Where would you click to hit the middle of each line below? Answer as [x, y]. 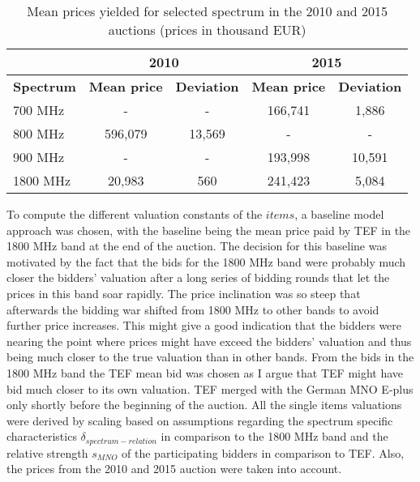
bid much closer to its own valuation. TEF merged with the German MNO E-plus [210, 388]
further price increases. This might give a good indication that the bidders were [204, 325]
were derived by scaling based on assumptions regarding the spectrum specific [200, 420]
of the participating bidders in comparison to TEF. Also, [263, 452]
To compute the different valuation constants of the [135, 214]
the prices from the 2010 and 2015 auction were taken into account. [174, 469]
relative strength [47, 452]
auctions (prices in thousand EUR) [207, 30]
